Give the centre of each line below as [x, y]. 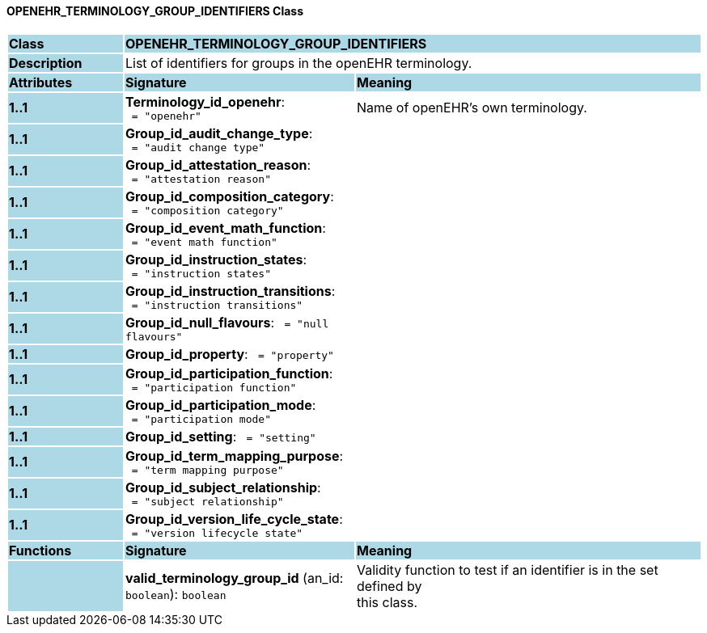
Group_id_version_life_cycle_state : [234, 519]
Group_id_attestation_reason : [218, 165]
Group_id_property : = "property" [229, 354]
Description [46, 63]
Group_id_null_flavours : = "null [227, 322]
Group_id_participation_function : [229, 373]
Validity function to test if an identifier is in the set [507, 570]
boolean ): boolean [176, 594]
